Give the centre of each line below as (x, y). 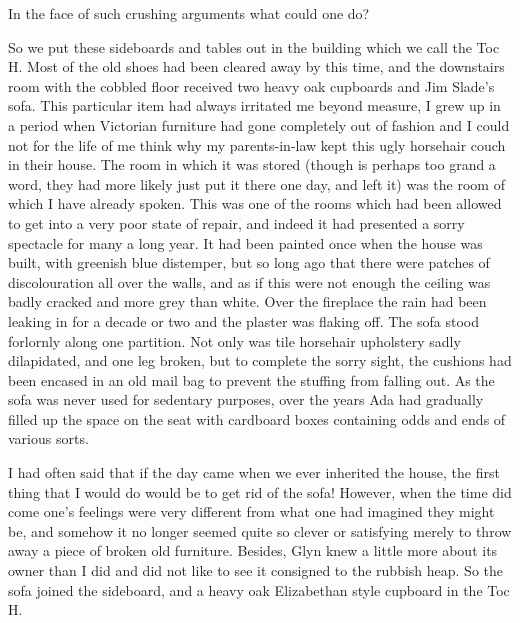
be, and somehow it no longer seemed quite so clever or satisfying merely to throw (260, 530)
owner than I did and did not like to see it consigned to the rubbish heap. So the (255, 570)
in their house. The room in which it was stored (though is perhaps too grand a (252, 164)
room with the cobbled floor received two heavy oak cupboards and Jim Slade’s (251, 85)
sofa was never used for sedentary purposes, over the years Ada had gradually (246, 399)
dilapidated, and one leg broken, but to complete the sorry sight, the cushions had (260, 360)
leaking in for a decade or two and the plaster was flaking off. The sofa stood (243, 320)
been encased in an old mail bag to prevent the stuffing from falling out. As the (251, 379)
